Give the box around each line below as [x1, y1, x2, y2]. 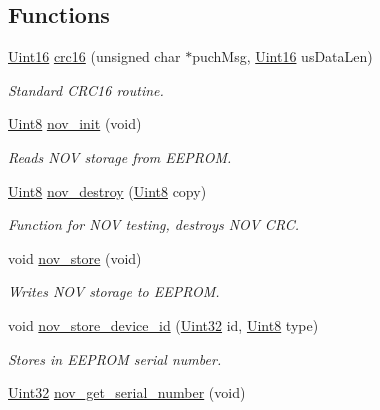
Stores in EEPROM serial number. [8, 348, 222, 369]
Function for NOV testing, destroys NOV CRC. [8, 214, 300, 235]
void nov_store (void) [8, 247, 142, 268]
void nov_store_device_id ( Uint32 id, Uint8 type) [8, 314, 319, 335]
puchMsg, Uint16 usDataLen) [192, 46, 373, 67]
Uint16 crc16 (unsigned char [8, 46, 181, 67]
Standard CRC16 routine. [8, 79, 164, 100]
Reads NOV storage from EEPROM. [8, 146, 232, 167]
